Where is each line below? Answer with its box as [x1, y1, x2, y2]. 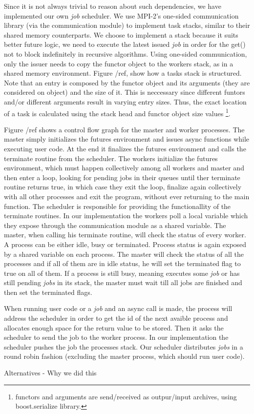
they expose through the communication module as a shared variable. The [4, 220, 226, 230]
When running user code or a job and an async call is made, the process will [4, 303, 233, 313]
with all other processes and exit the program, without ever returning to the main [4, 191, 250, 201]
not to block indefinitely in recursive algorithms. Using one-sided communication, [4, 48, 247, 59]
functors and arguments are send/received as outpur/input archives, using [15, 391, 237, 401]
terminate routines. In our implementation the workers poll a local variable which [4, 210, 248, 221]
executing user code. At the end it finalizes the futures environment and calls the [4, 143, 246, 153]
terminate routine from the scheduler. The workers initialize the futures [4, 153, 218, 163]
